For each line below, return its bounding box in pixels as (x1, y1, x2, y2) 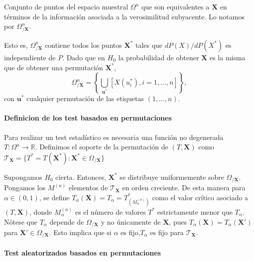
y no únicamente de (101, 216, 161, 227)
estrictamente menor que (157, 206, 233, 217)
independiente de (4, 52, 56, 62)
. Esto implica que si (49, 227, 112, 237)
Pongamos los (4, 182, 46, 193)
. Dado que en (62, 52, 105, 62)
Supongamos (4, 171, 42, 182)
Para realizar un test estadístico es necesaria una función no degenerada (4, 131, 224, 142)
